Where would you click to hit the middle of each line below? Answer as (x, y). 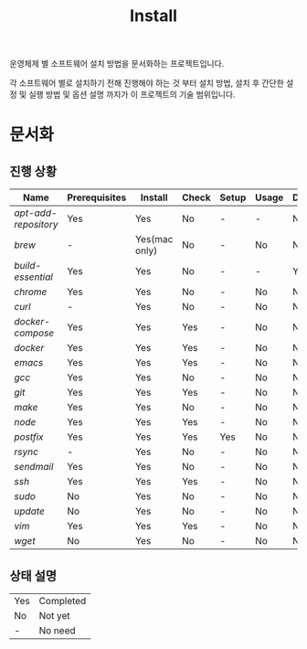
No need (57, 630)
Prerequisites (97, 197)
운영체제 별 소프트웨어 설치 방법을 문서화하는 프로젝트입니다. (117, 64)
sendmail (34, 467)
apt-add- (36, 213)
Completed (63, 601)
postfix (29, 437)
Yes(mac (154, 239)
